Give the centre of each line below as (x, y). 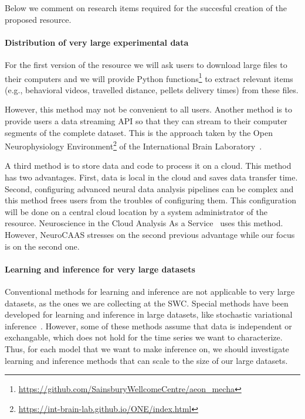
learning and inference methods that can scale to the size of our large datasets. (146, 360)
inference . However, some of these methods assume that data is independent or (148, 326)
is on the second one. (42, 246)
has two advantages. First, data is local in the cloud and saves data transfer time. (151, 177)
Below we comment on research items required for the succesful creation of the (146, 8)
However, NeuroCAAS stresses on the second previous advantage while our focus (150, 235)
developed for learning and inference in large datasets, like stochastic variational (149, 314)
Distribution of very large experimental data (97, 42)
